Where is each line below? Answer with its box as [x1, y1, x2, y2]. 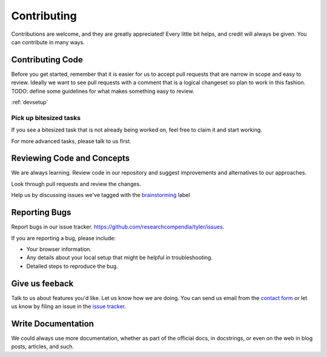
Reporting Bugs [11, 207, 71, 218]
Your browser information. [26, 245, 92, 253]
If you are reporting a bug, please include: [11, 234, 116, 242]
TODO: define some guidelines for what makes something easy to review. [11, 87, 194, 95]
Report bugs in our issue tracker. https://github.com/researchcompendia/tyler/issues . [11, 223, 225, 230]
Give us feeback [11, 278, 74, 289]
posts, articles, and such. [11, 343, 74, 350]
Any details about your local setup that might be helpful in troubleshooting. [26, 254, 213, 261]
